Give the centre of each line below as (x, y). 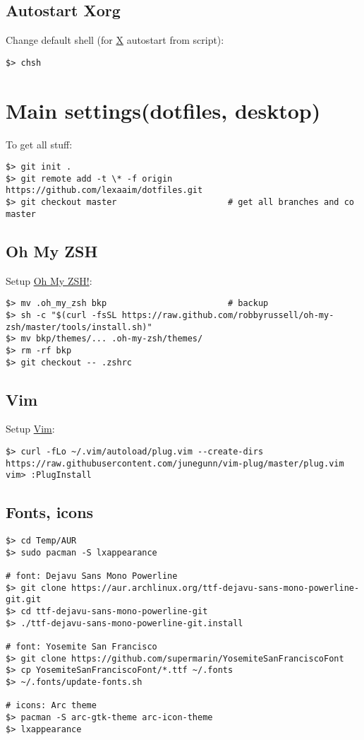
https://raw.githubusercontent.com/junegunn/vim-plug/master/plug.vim (175, 463)
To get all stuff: (39, 144)
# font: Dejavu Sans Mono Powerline (92, 576)
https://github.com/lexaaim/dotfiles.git (104, 190)
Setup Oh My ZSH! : (49, 280)
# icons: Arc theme (51, 706)
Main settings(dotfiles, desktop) (163, 110)
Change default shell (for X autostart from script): (115, 40)
